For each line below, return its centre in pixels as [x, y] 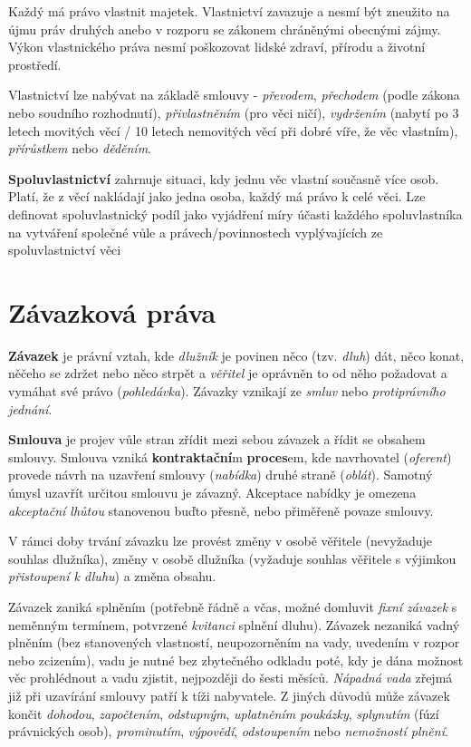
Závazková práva [112, 311]
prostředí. [35, 64]
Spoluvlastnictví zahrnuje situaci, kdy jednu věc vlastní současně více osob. [224, 178]
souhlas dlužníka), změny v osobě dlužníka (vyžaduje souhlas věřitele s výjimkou [232, 558]
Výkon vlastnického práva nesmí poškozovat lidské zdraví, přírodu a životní [217, 47]
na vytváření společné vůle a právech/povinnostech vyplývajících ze [196, 232]
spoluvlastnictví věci [65, 250]
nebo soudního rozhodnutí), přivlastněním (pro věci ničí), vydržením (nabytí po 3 [234, 112]
